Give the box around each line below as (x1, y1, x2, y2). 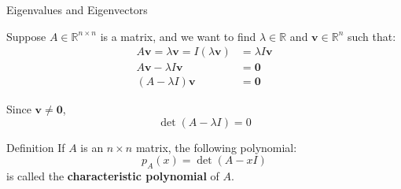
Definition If (6, 139, 65, 155)
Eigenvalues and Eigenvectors (6, 2, 148, 17)
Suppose (6, 28, 46, 44)
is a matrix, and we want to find (100, 28, 256, 44)
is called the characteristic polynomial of (6, 168, 219, 184)
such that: (347, 28, 396, 44)
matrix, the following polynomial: (135, 139, 297, 155)
